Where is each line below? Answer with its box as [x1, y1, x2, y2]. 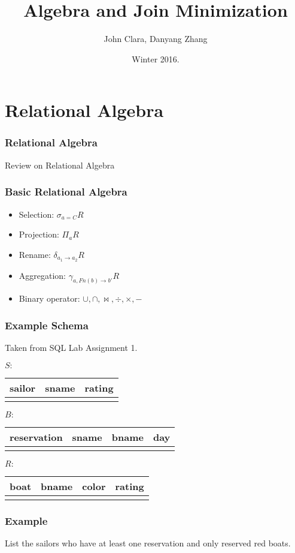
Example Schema [5, 317, 89, 332]
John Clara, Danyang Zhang [104, 32, 208, 45]
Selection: [19, 208, 54, 220]
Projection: [19, 228, 59, 241]
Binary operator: [19, 292, 80, 305]
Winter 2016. [132, 52, 180, 65]
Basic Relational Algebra [5, 184, 127, 199]
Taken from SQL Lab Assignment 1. [5, 341, 138, 354]
